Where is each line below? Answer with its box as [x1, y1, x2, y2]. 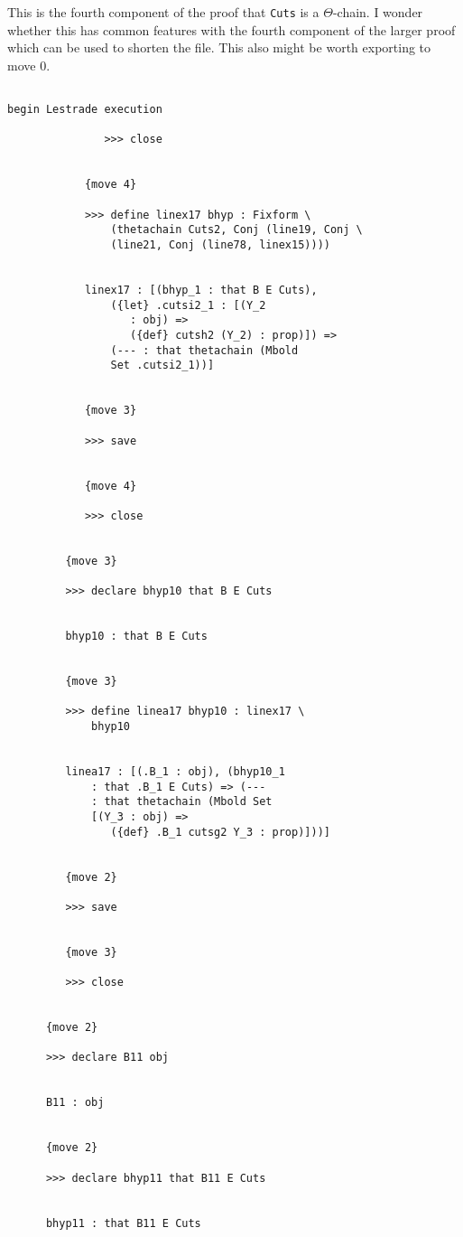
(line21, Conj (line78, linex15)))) [110, 239, 330, 251]
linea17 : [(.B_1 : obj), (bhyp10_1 [65, 764, 285, 778]
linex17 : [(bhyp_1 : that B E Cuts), [84, 283, 318, 296]
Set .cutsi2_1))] [110, 359, 215, 372]
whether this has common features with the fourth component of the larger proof [7, 20, 456, 39]
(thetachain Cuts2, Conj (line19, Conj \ [110, 223, 363, 237]
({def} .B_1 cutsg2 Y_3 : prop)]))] [110, 825, 330, 839]
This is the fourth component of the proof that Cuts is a [7, 3, 319, 21]
